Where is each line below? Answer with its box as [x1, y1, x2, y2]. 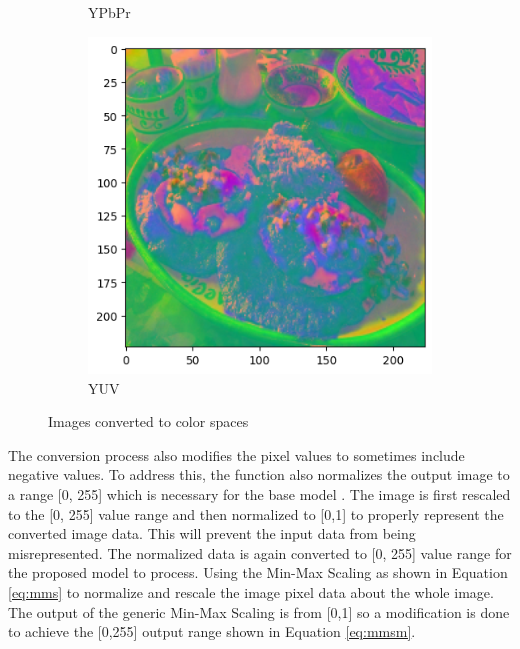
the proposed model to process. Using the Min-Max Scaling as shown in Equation [8, 562, 508, 583]
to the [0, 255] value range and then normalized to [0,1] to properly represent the [8, 503, 504, 524]
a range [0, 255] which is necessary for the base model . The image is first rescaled [8, 484, 511, 505]
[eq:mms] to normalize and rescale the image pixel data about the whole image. [8, 582, 494, 603]
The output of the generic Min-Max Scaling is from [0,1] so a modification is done [8, 601, 510, 622]
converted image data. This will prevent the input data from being [8, 523, 416, 544]
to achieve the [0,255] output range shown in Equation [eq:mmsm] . [8, 621, 416, 642]
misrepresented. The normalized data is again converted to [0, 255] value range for [8, 542, 512, 563]
